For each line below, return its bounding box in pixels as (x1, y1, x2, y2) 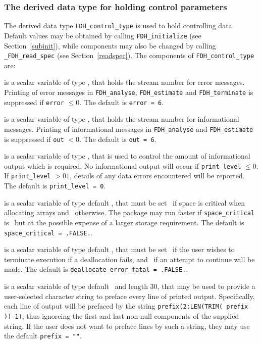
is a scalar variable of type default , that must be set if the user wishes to (4, 244, 235, 255)
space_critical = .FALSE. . (4, 227, 93, 237)
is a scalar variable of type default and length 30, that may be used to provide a (4, 281, 255, 291)
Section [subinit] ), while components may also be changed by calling (4, 40, 216, 51)
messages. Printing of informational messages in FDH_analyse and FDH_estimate (4, 123, 253, 134)
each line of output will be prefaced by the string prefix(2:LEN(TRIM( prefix (4, 301, 248, 311)
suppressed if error (4, 96, 64, 107)
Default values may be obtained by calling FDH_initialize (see (4, 30, 201, 40)
